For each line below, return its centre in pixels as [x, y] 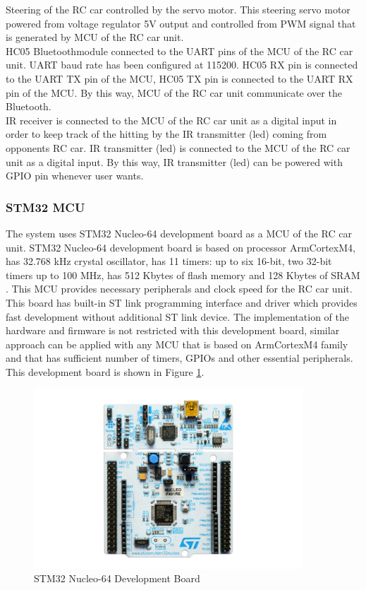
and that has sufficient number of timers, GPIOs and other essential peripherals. [179, 358]
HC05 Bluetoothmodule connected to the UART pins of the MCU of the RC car [179, 51]
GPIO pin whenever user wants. [75, 176]
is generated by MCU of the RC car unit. [95, 37]
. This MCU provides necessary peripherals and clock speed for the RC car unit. [179, 289]
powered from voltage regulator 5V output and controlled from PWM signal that [181, 23]
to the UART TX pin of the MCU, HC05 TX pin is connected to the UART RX [179, 78]
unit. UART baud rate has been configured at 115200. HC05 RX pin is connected [182, 65]
